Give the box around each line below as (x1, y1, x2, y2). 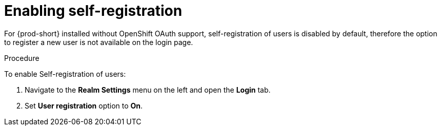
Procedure (4, 53, 39, 62)
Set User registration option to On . (25, 101, 143, 110)
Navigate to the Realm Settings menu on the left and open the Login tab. (25, 85, 271, 94)
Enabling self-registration (4, 2, 183, 19)
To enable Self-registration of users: (4, 69, 126, 78)
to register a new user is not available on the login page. (4, 37, 193, 47)
